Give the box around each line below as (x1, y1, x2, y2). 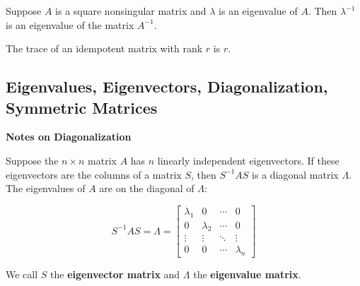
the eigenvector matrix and (50, 267, 180, 282)
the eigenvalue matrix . (193, 267, 301, 282)
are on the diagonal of (99, 181, 194, 196)
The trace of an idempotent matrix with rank (6, 41, 203, 56)
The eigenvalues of (6, 181, 86, 196)
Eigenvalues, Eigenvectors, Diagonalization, (6, 76, 328, 97)
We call (6, 267, 38, 282)
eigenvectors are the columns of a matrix (6, 167, 182, 181)
